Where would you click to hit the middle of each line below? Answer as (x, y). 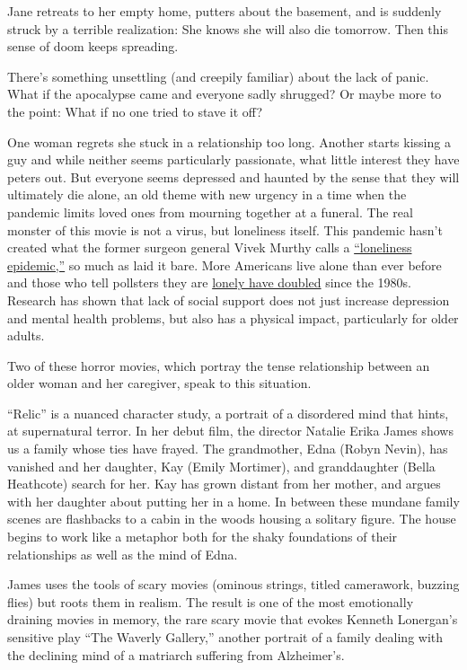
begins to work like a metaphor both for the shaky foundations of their (203, 537)
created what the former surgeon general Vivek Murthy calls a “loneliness (210, 247)
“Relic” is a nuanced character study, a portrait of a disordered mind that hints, (228, 413)
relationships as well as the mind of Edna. (123, 554)
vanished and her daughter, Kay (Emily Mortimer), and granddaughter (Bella (221, 466)
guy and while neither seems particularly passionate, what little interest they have (233, 159)
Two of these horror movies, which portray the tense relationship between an (219, 365)
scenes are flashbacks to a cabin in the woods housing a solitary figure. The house (232, 519)
